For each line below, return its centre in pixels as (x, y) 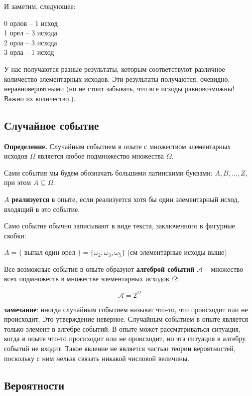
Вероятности (34, 385)
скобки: (15, 235)
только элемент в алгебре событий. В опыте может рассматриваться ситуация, (122, 328)
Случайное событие (52, 125)
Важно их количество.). (40, 98)
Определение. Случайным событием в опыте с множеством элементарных (118, 146)
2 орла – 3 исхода (31, 42)
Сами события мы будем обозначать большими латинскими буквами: (108, 172)
